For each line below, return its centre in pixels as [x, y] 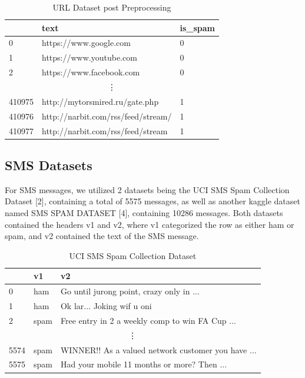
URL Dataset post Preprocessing [112, 7]
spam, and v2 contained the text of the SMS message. [102, 236]
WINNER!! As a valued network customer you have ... [158, 349]
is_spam [198, 27]
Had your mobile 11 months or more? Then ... [144, 364]
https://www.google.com [86, 43]
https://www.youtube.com [89, 57]
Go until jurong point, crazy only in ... [130, 291]
